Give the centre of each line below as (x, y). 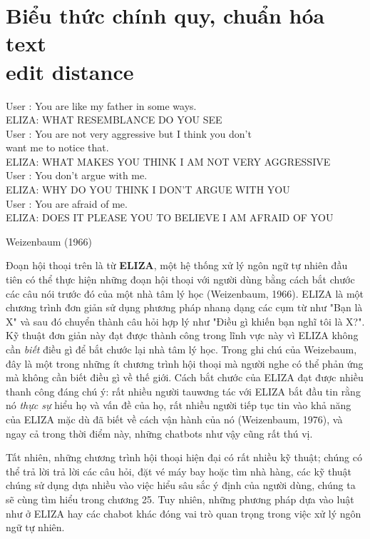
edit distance (70, 71)
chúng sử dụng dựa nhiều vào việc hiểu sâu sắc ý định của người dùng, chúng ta (181, 485)
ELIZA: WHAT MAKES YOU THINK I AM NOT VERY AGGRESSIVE (168, 161)
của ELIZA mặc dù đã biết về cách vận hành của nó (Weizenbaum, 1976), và (174, 419)
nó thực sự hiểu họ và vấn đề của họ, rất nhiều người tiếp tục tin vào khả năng (179, 405)
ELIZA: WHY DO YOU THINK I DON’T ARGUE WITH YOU (148, 190)
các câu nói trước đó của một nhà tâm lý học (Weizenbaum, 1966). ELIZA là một (185, 293)
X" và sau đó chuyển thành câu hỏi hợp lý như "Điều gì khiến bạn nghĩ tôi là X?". (185, 321)
